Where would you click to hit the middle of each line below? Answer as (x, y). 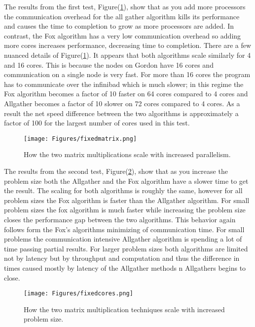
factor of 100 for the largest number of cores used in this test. (97, 123)
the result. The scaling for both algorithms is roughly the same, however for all (123, 190)
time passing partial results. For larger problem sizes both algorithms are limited (126, 248)
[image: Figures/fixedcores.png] (78, 294)
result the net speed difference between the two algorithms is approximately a (121, 113)
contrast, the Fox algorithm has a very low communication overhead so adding (123, 35)
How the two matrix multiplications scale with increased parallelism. (127, 154)
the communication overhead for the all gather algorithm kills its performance (122, 16)
